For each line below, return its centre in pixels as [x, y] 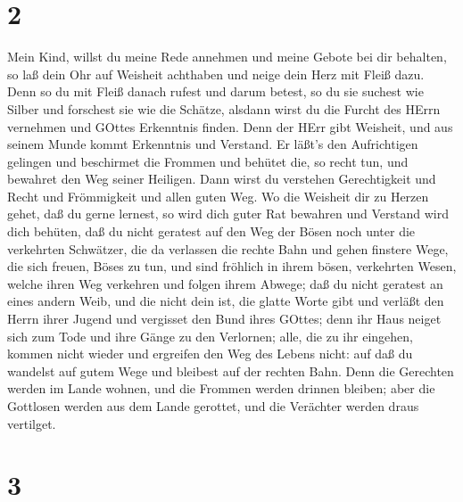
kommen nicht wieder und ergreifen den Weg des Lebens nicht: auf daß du [210, 354]
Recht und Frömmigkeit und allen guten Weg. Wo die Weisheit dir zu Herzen [218, 196]
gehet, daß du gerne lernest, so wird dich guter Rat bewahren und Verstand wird [228, 214]
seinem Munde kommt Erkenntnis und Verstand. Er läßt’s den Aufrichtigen [213, 144]
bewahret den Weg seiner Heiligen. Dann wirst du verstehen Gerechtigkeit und [222, 179]
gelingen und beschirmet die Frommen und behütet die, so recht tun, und [208, 161]
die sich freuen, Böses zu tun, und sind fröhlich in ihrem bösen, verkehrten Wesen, [232, 266]
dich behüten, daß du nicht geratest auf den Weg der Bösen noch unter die [211, 231]
